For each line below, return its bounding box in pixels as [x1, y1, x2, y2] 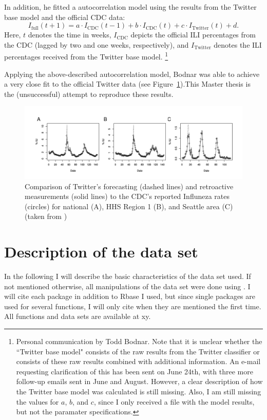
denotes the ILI [214, 39, 262, 50]
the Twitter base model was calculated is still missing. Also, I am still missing [16, 386, 261, 397]
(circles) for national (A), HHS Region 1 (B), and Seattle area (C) [25, 201, 233, 211]
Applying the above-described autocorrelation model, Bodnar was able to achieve [4, 68, 260, 79]
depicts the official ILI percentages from [130, 29, 256, 40]
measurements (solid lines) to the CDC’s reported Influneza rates [25, 191, 230, 202]
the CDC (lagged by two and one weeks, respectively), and [4, 39, 189, 50]
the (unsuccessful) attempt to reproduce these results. [4, 88, 174, 99]
